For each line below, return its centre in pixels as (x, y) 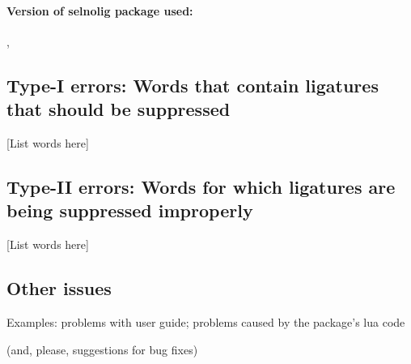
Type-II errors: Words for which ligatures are (201, 186)
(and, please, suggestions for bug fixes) (102, 349)
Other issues (59, 288)
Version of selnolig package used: (100, 10)
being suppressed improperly (130, 210)
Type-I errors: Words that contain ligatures (193, 85)
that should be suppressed (119, 109)
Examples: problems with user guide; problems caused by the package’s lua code (206, 321)
